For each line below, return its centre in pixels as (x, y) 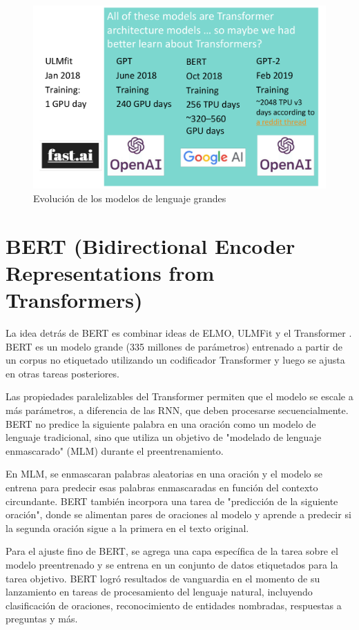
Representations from (110, 272)
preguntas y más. (42, 619)
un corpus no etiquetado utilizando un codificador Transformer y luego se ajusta (175, 360)
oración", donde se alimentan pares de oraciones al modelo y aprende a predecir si (178, 514)
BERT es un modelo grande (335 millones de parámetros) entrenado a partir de (174, 346)
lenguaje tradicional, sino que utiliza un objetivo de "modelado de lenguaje (164, 437)
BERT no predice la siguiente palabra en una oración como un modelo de (161, 423)
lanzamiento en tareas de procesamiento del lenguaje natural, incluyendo (159, 592)
